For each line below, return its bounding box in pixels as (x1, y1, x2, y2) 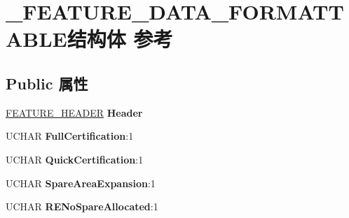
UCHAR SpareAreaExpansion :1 (6, 175, 156, 190)
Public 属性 (6, 72, 88, 94)
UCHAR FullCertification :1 (6, 129, 134, 143)
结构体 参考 (67, 24, 173, 53)
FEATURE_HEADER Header (6, 105, 143, 119)
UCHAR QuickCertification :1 (6, 152, 144, 166)
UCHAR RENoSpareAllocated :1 (6, 199, 158, 214)
